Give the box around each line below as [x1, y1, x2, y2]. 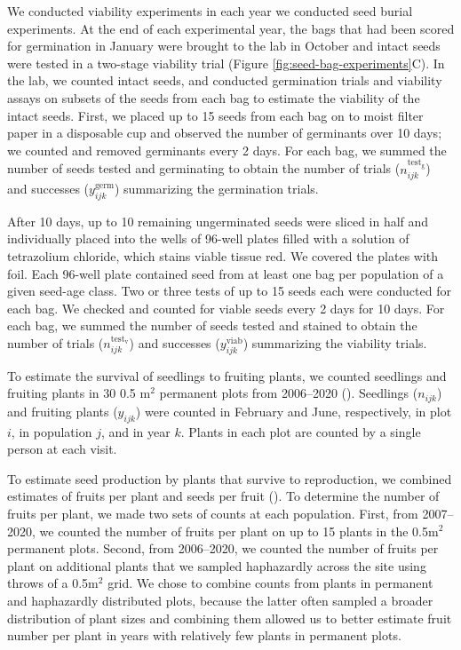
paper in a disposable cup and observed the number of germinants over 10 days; [7, 123, 442, 142]
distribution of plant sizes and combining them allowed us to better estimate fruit [7, 608, 452, 627]
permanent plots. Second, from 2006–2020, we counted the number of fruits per [7, 539, 439, 558]
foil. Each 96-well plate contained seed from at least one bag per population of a [7, 264, 444, 282]
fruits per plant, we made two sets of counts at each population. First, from [7, 503, 418, 522]
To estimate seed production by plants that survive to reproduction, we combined [7, 469, 452, 487]
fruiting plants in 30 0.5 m [7, 384, 151, 402]
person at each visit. [7, 440, 117, 458]
